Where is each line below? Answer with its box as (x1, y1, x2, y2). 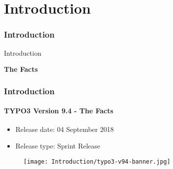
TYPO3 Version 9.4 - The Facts (4, 106, 113, 116)
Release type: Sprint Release (15, 141, 101, 151)
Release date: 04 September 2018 (15, 124, 114, 134)
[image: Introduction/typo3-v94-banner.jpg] (23, 158, 171, 165)
